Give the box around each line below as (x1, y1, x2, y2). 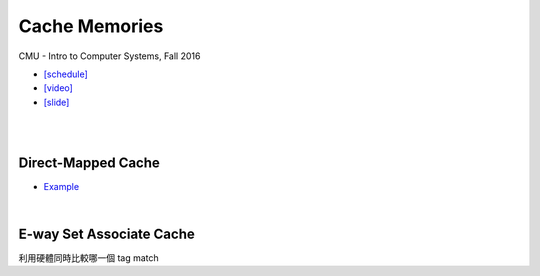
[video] (43, 82, 74, 94)
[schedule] (43, 68, 89, 80)
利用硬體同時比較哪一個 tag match (18, 251, 159, 264)
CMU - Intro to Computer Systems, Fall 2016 (18, 50, 201, 62)
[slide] (43, 96, 70, 108)
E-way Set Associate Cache (18, 225, 195, 242)
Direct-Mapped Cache (18, 155, 160, 172)
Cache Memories (18, 15, 164, 37)
